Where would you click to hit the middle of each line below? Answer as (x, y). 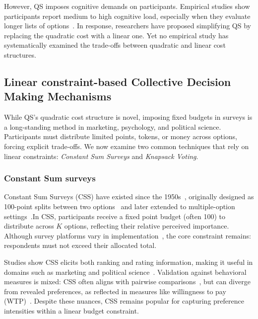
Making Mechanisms (58, 96)
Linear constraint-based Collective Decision (118, 81)
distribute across (29, 226)
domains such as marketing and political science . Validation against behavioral (125, 272)
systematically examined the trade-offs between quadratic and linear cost (115, 45)
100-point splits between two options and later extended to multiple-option (120, 206)
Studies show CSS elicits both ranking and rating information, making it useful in (129, 262)
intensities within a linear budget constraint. (71, 310)
